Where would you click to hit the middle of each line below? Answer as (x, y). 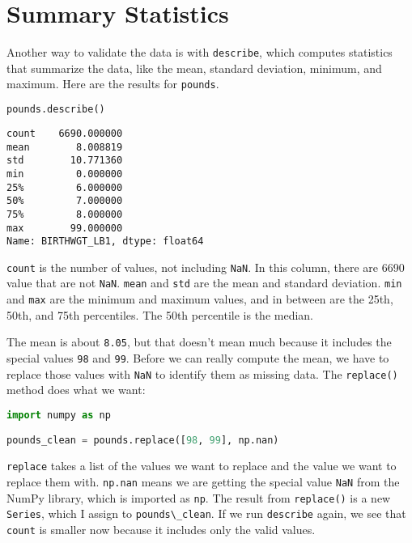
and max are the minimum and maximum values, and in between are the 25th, (200, 299)
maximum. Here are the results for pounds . (113, 84)
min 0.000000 (65, 174)
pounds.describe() (56, 110)
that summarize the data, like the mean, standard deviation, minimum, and (194, 68)
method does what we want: (76, 390)
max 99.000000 (65, 228)
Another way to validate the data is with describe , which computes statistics (200, 52)
